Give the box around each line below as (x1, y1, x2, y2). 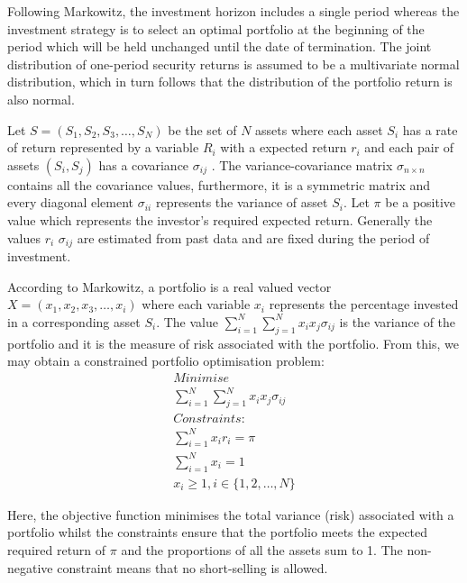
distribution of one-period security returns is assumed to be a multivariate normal (7, 54, 460, 73)
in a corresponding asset (7, 312, 141, 331)
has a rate (402, 120, 458, 139)
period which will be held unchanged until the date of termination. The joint (7, 37, 432, 56)
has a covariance (98, 155, 189, 174)
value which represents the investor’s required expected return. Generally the (7, 210, 433, 229)
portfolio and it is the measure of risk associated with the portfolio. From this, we (7, 333, 459, 352)
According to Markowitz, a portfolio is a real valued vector (7, 277, 332, 296)
